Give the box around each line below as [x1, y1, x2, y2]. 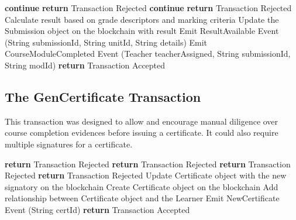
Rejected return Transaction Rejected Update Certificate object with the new [5, 169, 287, 181]
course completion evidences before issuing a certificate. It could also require [5, 126, 278, 139]
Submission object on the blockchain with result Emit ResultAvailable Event [5, 25, 279, 37]
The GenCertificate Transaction [5, 87, 201, 105]
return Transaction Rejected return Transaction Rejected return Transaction [5, 157, 291, 170]
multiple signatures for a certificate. [5, 137, 133, 150]
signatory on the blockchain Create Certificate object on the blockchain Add [5, 180, 278, 192]
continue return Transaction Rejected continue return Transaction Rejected [5, 2, 292, 13]
